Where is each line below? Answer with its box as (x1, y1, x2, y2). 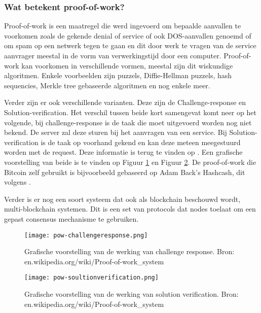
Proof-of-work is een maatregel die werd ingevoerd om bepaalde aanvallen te (4, 20, 241, 31)
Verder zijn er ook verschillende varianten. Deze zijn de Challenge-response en (4, 97, 246, 108)
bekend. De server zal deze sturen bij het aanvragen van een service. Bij (4, 127, 227, 137)
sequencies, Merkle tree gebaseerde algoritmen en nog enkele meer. (4, 80, 210, 90)
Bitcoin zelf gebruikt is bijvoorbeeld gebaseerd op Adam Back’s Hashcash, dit (4, 166, 245, 177)
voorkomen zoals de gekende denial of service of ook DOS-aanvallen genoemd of (4, 30, 251, 41)
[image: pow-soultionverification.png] (24, 274, 159, 282)
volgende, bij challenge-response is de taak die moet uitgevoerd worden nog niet (4, 117, 252, 127)
